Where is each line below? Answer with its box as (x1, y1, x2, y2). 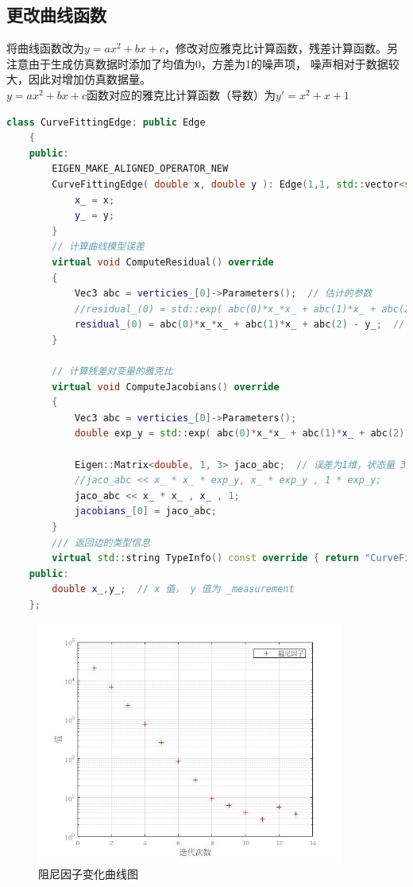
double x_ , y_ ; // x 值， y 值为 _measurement (52, 583, 295, 595)
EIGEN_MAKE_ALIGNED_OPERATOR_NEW (52, 163, 229, 175)
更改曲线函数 (6, 2, 106, 27)
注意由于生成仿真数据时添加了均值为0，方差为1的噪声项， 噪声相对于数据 (6, 55, 388, 72)
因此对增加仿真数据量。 (28, 71, 151, 87)
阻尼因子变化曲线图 (38, 866, 138, 882)
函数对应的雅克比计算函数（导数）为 (86, 86, 276, 103)
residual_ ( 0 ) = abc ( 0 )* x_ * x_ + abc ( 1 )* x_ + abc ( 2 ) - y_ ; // (74, 319, 405, 331)
